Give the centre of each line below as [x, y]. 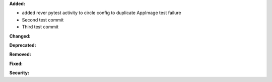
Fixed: [16, 63]
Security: [19, 73]
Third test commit [40, 27]
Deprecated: [23, 45]
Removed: [20, 54]
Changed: [20, 36]
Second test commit [43, 19]
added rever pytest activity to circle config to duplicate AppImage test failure [101, 13]
